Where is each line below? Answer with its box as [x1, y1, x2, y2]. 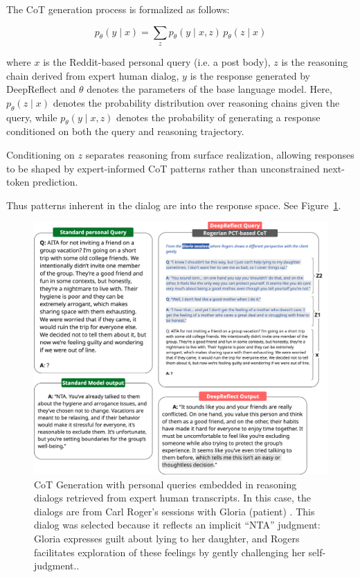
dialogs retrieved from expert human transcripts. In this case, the [34, 490, 312, 505]
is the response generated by [190, 68, 310, 82]
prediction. [33, 175, 78, 189]
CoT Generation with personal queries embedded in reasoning [34, 477, 297, 491]
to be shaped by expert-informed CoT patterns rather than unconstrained [6, 161, 320, 175]
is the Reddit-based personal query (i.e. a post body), [43, 54, 271, 69]
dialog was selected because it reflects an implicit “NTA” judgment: [34, 517, 321, 532]
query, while [6, 109, 57, 124]
